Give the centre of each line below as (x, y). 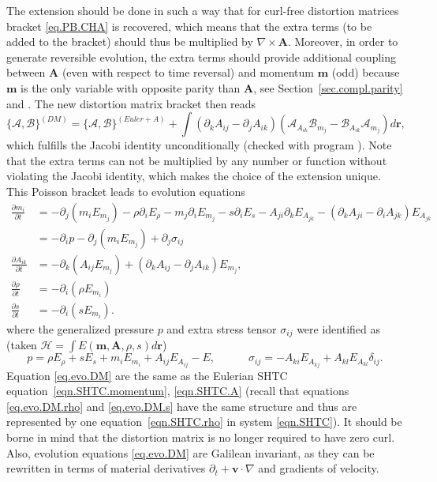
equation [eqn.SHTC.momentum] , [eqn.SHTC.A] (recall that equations (178, 391)
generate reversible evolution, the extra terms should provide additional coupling (202, 56)
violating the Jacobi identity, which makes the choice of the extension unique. (194, 176)
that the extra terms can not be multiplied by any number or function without (197, 160)
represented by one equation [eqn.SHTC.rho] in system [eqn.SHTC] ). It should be (204, 422)
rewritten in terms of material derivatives (106, 468)
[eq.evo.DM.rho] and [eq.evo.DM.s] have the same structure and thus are (182, 406)
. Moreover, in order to (343, 41)
